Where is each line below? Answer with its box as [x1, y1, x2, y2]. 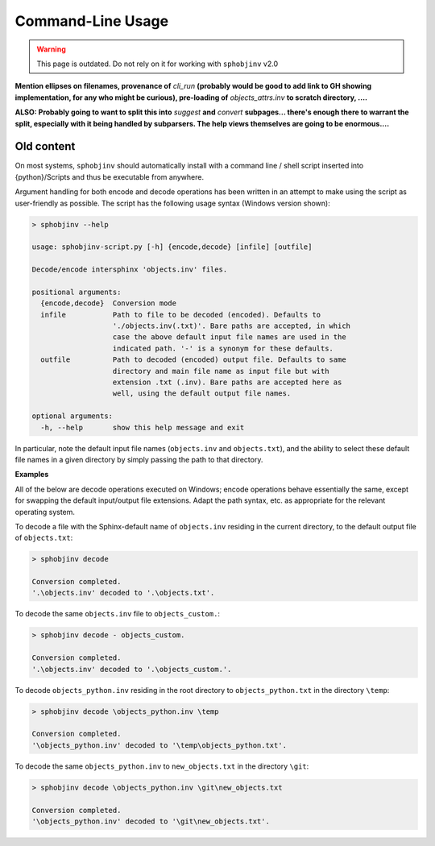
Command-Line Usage [14, 12, 169, 30]
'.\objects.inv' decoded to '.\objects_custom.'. [31, 665, 232, 674]
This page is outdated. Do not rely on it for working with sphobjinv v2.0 [36, 59, 278, 68]
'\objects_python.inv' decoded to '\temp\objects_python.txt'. [31, 740, 288, 749]
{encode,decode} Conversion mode [40, 299, 177, 308]
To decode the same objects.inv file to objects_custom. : [14, 609, 221, 619]
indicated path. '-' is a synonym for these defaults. [112, 343, 334, 353]
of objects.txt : [14, 533, 73, 543]
